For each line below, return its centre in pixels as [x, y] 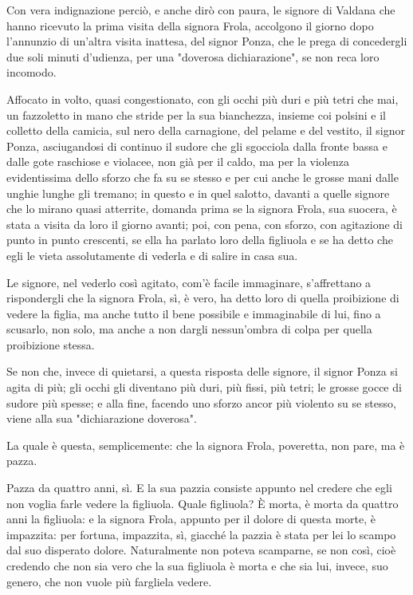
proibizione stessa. [51, 344]
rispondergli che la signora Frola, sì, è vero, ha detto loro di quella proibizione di [203, 298]
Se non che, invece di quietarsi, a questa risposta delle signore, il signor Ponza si [202, 371]
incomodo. [31, 72]
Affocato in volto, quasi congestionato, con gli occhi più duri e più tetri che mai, [203, 99]
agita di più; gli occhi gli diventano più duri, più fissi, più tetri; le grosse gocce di [204, 387]
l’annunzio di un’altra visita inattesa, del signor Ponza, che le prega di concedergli [207, 41]
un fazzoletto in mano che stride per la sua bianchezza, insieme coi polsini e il [196, 114]
